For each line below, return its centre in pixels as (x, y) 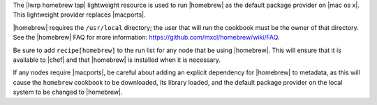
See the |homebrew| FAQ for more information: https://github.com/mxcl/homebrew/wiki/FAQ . (146, 38)
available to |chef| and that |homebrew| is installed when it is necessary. (117, 60)
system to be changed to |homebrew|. (68, 92)
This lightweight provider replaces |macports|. (79, 15)
